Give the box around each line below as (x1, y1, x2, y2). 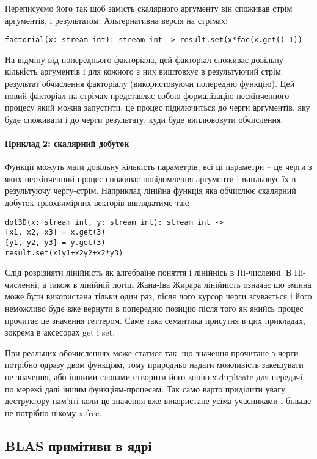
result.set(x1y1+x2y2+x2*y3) (5, 248, 123, 257)
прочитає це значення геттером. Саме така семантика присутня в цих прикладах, (5, 314, 305, 326)
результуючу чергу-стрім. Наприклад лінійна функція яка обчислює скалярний (5, 184, 296, 197)
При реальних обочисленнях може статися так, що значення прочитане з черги (5, 346, 299, 359)
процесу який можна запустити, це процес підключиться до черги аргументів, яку (5, 101, 310, 114)
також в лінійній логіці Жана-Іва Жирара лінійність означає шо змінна (49, 277, 312, 290)
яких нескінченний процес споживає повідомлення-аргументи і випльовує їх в (5, 172, 296, 185)
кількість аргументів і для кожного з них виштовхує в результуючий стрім (5, 65, 281, 78)
